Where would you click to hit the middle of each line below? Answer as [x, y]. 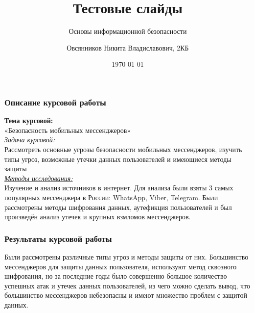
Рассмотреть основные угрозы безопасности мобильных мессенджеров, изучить [123, 149]
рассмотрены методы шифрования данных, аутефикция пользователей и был [118, 207]
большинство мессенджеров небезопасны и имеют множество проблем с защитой [126, 295]
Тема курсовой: [29, 120]
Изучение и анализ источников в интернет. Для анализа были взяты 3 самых [119, 188]
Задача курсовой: [30, 140]
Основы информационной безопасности [128, 31]
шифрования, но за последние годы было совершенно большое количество [116, 276]
